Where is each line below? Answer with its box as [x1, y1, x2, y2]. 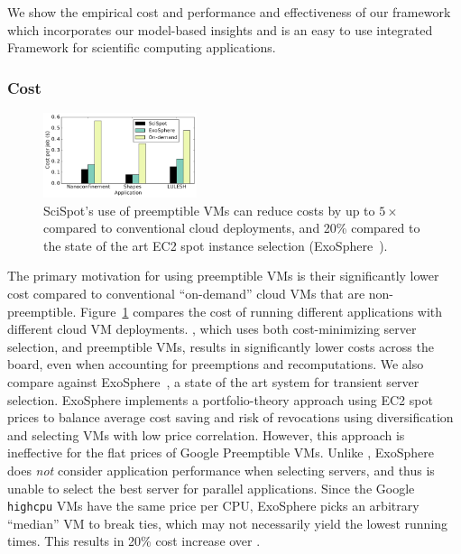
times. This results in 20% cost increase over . [7, 531, 261, 550]
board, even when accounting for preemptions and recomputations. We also [7, 355, 424, 374]
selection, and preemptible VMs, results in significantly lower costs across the [7, 337, 434, 355]
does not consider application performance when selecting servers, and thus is [7, 460, 435, 479]
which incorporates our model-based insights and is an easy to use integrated [7, 20, 433, 39]
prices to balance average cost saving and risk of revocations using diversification [7, 408, 454, 427]
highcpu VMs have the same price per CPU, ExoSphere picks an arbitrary [7, 496, 420, 515]
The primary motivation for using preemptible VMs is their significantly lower [7, 266, 439, 285]
